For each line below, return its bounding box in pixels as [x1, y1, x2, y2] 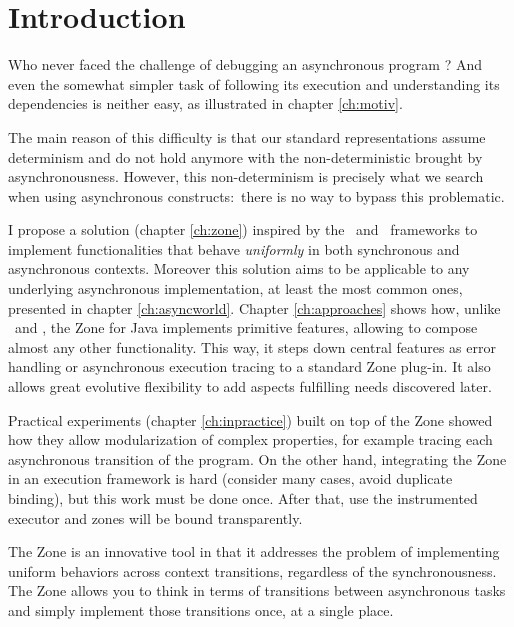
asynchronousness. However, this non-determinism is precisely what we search [8, 166, 484, 187]
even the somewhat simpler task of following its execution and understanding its [8, 73, 500, 94]
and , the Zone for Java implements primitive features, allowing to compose [14, 317, 478, 338]
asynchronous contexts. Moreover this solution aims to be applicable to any [8, 258, 470, 279]
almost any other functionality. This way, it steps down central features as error [8, 336, 496, 357]
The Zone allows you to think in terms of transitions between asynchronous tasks [8, 580, 506, 601]
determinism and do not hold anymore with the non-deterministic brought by [8, 146, 483, 167]
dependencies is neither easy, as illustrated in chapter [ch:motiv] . [8, 93, 403, 114]
